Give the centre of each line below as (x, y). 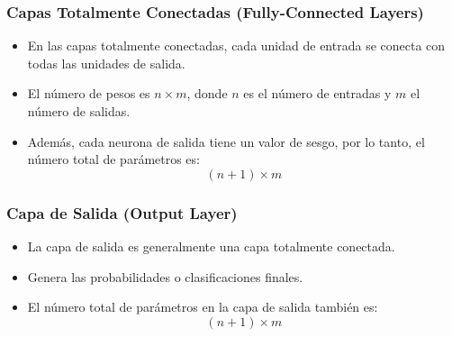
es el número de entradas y (317, 93)
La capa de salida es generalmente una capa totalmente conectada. (211, 246)
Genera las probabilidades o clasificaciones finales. (165, 276)
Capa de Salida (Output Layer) (122, 212)
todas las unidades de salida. (106, 63)
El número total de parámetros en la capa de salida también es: (203, 307)
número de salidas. (79, 111)
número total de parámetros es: (113, 159)
